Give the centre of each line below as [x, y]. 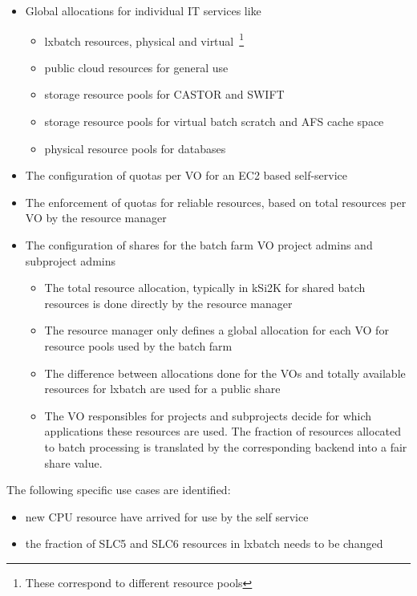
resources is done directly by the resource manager [168, 303]
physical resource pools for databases [135, 148]
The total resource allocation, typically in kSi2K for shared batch [205, 288]
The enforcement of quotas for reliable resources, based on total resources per [216, 202]
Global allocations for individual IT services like [143, 10]
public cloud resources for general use [136, 67]
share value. [73, 462]
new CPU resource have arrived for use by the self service [167, 516]
